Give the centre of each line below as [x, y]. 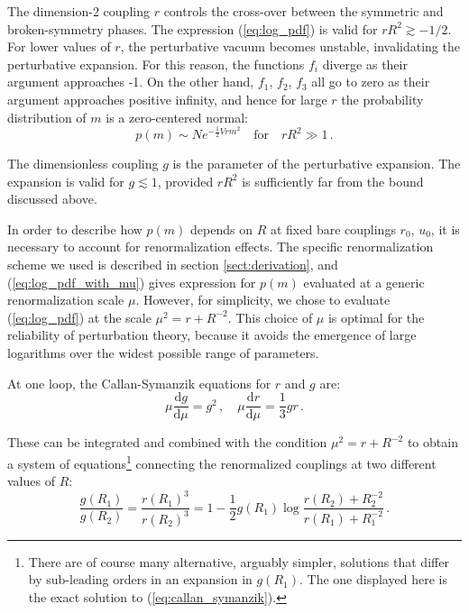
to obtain [432, 442]
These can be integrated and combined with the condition [167, 442]
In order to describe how [75, 229]
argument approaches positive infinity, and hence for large [167, 99]
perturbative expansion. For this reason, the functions [156, 64]
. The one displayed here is [373, 579]
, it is [445, 229]
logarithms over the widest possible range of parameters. [163, 353]
